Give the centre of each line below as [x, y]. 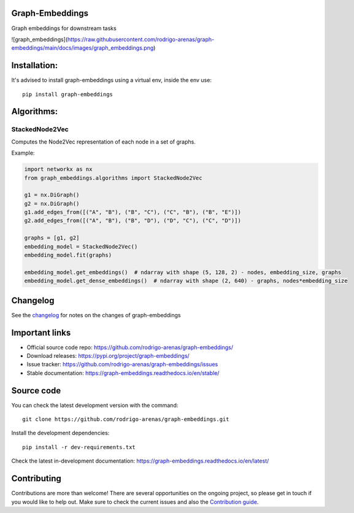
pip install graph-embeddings [68, 94]
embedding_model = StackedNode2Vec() [81, 246]
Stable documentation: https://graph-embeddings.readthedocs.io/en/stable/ [123, 373]
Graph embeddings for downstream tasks [64, 28]
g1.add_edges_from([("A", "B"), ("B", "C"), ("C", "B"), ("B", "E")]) [133, 212]
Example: [23, 153]
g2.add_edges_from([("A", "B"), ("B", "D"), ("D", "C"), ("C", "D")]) [133, 221]
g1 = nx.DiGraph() [52, 195]
